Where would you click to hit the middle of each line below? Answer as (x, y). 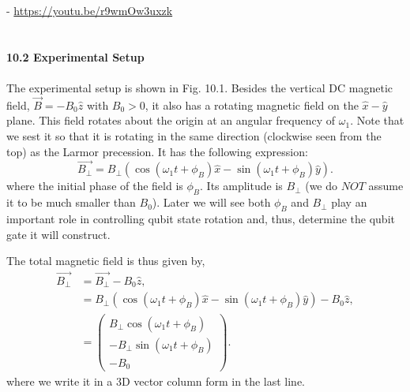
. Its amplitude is (241, 186)
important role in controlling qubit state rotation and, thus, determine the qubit (201, 218)
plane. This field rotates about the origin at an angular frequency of (171, 120)
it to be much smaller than (71, 202)
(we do (322, 186)
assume (386, 186)
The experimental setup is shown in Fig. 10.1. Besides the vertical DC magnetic (200, 87)
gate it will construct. (58, 234)
